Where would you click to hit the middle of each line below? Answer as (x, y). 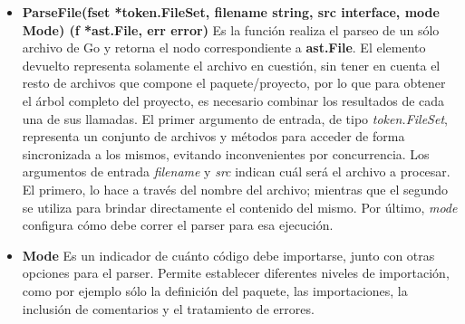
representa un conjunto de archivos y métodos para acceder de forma (213, 136)
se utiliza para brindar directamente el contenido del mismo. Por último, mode (240, 207)
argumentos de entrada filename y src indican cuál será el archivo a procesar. (236, 172)
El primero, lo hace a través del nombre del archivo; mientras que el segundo (235, 189)
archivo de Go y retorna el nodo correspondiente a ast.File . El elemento (224, 48)
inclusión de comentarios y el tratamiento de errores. (168, 308)
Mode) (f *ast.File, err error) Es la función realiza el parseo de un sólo (231, 29)
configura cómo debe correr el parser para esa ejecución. (178, 225)
